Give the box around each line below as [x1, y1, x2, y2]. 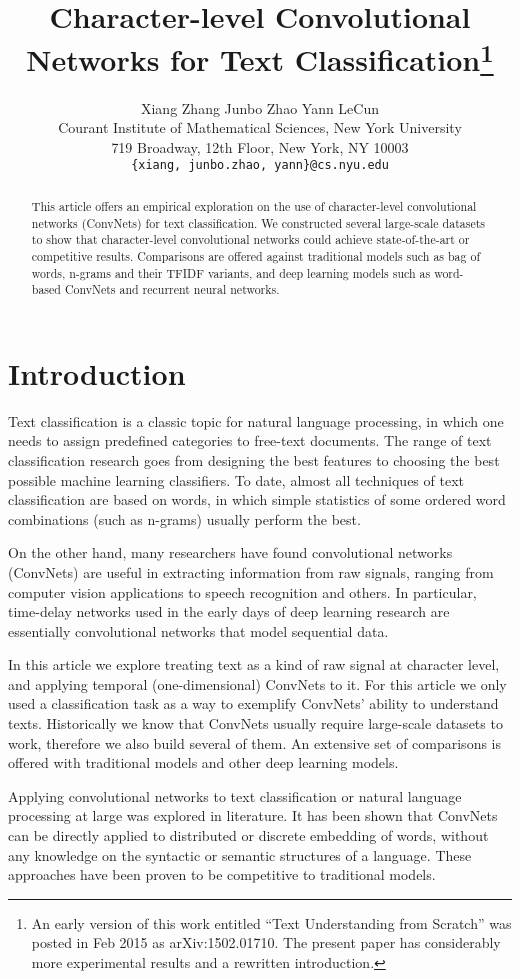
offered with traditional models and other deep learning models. [8, 752, 399, 773]
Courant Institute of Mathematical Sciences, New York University [58, 117, 462, 138]
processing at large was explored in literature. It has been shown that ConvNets [8, 805, 498, 826]
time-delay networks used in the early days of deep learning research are [8, 601, 450, 622]
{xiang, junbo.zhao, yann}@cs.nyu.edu [131, 158, 389, 173]
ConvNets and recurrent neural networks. [64, 281, 280, 298]
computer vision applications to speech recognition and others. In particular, [8, 581, 477, 602]
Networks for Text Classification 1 [26, 35, 494, 80]
